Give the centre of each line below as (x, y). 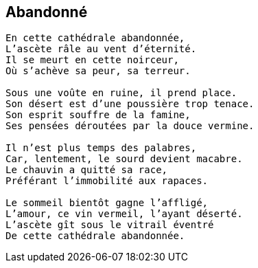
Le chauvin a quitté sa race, (87, 170)
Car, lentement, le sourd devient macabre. (124, 159)
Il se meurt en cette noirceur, (92, 60)
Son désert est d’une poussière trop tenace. (130, 104)
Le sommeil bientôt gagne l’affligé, (107, 203)
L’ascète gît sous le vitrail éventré (110, 225)
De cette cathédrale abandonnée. (95, 236)
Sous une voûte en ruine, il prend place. (121, 93)
